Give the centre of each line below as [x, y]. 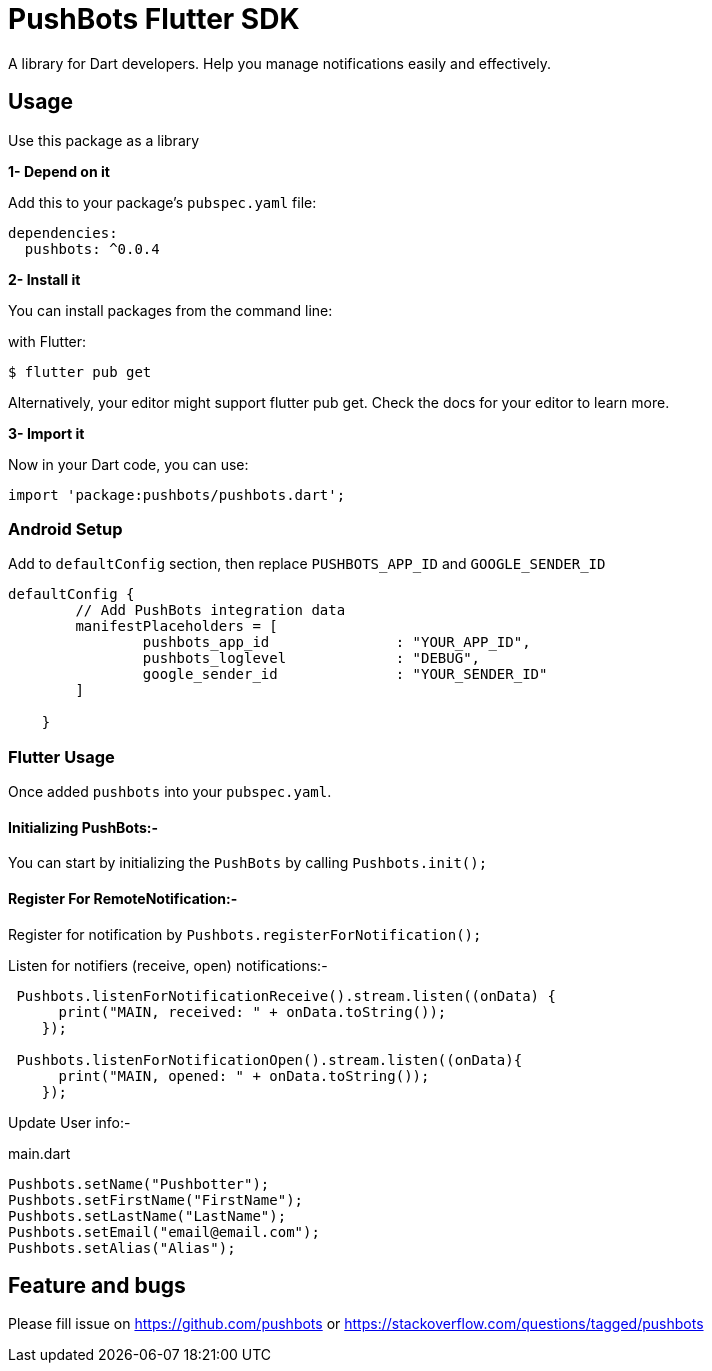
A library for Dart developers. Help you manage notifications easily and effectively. [279, 63]
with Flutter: [47, 341]
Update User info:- [69, 1122]
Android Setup [65, 528]
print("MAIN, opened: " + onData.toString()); [244, 1075]
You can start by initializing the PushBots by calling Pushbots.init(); [248, 863]
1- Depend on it [59, 171]
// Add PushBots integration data [210, 610]
